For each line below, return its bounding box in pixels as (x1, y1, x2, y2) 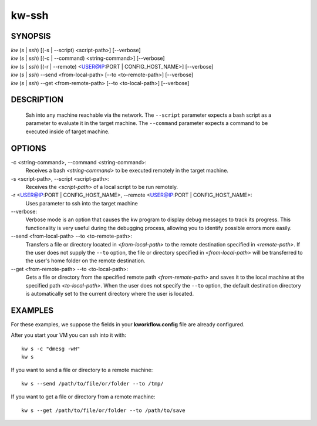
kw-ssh (11, 9, 49, 22)
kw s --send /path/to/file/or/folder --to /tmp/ (21, 380, 164, 387)
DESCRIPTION (11, 94, 64, 105)
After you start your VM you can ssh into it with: (11, 332, 126, 339)
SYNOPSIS (11, 31, 51, 41)
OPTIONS (11, 143, 46, 153)
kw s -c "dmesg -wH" (21, 345, 80, 352)
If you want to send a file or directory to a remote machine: (11, 367, 153, 374)
